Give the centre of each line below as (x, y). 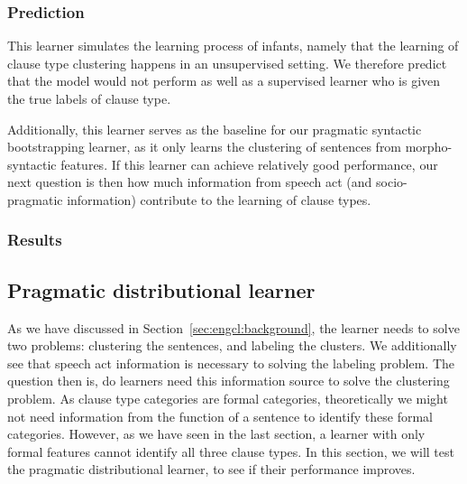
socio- (392, 182)
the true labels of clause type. (89, 98)
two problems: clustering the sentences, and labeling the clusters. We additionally (232, 345)
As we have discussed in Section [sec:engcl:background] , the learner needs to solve (233, 327)
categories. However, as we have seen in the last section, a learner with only (216, 434)
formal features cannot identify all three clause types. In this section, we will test (231, 451)
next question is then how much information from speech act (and (190, 182)
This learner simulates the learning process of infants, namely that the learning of (233, 46)
